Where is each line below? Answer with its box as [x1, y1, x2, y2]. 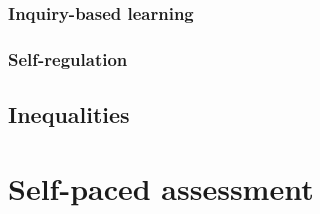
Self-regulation [8, 46, 128, 71]
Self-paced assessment [8, 167, 314, 208]
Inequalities [8, 99, 130, 130]
